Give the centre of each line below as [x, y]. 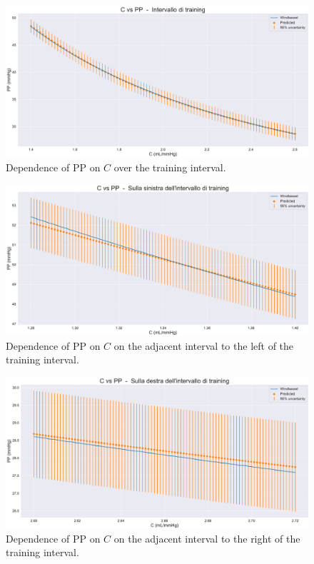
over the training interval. [170, 167]
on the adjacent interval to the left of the [204, 345]
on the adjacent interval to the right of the [207, 538]
